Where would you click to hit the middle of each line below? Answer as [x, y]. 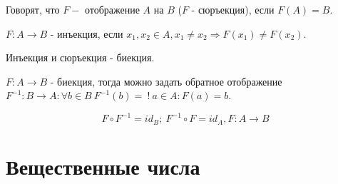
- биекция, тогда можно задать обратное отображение [166, 81]
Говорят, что [33, 9]
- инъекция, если [87, 33]
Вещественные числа [103, 167]
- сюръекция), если [233, 9]
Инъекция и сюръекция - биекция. [80, 57]
